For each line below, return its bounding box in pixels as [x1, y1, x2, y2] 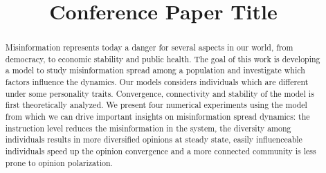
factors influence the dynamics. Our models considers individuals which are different [5, 76, 309, 88]
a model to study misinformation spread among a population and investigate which [5, 64, 305, 76]
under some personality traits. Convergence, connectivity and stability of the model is [5, 87, 314, 99]
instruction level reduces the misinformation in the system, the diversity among [5, 122, 291, 134]
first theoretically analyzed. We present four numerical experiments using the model [5, 99, 307, 111]
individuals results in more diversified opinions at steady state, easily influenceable [5, 134, 302, 145]
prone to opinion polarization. [5, 156, 113, 168]
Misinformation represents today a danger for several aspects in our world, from [5, 42, 293, 53]
